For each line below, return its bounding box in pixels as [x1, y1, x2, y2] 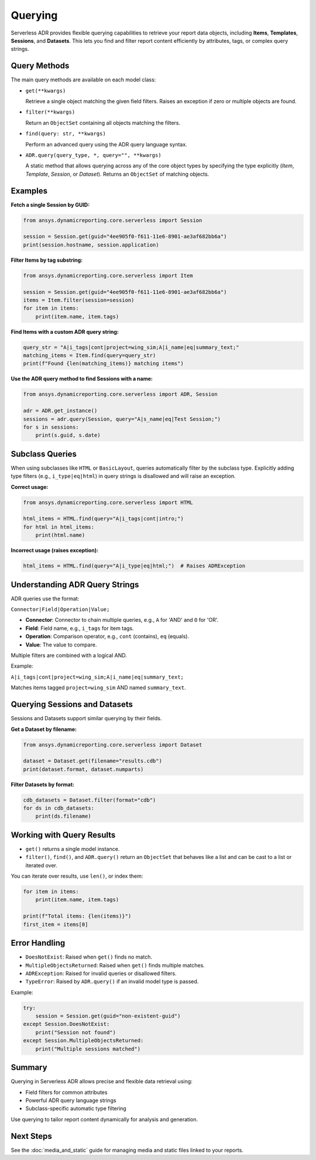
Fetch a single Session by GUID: [11, 201, 90, 208]
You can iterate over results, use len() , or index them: [11, 872, 143, 880]
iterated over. [25, 861, 58, 869]
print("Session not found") [35, 1029, 116, 1036]
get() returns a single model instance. [25, 845, 120, 852]
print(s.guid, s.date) [35, 432, 101, 439]
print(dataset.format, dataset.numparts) [23, 766, 144, 772]
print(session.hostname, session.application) [23, 241, 159, 248]
